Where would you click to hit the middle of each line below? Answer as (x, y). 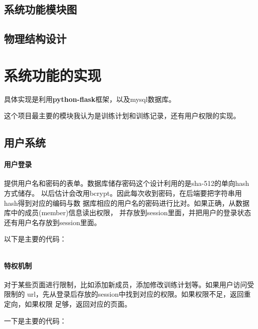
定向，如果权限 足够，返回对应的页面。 (68, 304)
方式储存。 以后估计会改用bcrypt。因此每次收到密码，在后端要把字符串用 (123, 193)
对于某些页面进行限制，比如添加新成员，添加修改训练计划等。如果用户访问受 (129, 284)
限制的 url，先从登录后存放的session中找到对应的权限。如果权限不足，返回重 (128, 294)
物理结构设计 (35, 39)
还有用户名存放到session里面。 (53, 222)
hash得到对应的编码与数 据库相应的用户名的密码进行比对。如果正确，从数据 (127, 203)
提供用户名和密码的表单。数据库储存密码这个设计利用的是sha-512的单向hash (127, 183)
